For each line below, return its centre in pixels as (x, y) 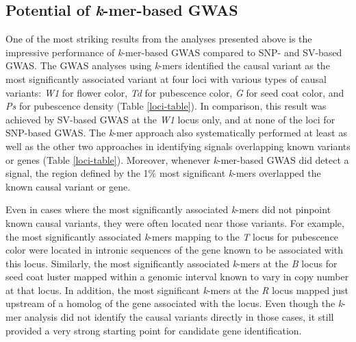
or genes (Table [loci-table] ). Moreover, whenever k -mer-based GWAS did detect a (177, 159)
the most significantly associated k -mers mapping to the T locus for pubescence (172, 236)
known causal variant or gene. (68, 186)
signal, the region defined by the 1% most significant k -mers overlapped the (163, 173)
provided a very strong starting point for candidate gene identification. (154, 330)
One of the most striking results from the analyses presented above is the (159, 39)
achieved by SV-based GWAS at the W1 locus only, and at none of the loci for (170, 119)
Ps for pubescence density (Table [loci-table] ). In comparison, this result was (166, 106)
